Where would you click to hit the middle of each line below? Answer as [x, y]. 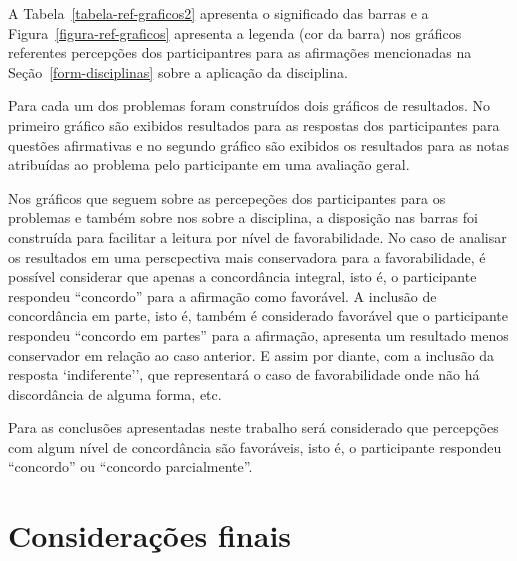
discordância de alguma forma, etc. [115, 393]
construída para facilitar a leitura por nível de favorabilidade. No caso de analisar [257, 236]
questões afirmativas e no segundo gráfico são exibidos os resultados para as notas [259, 144]
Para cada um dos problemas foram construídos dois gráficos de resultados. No [249, 105]
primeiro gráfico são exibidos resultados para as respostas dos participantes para [254, 124]
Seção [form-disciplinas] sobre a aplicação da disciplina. [178, 71]
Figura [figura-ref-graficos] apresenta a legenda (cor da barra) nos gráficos [235, 32]
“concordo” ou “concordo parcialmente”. [130, 466]
